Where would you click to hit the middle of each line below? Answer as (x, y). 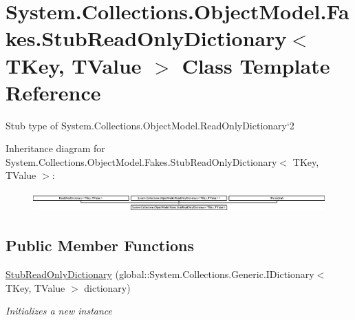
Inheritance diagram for (55, 148)
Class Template (256, 65)
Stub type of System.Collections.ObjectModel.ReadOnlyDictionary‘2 (150, 125)
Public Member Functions (100, 245)
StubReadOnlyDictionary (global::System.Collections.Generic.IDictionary (160, 274)
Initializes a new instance (59, 311)
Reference (53, 92)
